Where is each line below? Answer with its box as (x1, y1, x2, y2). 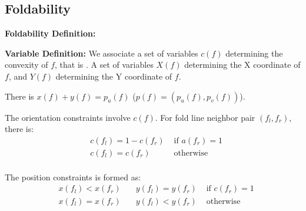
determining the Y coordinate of (55, 70, 172, 82)
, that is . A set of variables (55, 58, 154, 71)
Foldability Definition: (5, 27, 96, 39)
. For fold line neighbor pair (155, 111, 255, 123)
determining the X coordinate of (184, 58, 301, 71)
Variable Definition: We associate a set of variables (5, 47, 198, 59)
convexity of (5, 58, 48, 71)
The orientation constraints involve (5, 111, 131, 123)
